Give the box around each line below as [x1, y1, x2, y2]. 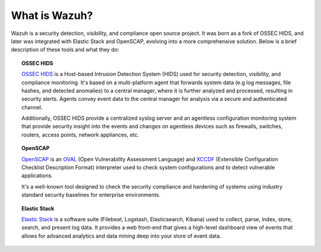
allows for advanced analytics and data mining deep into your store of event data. [21, 232, 222, 240]
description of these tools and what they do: [11, 46, 119, 53]
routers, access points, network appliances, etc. [21, 131, 140, 138]
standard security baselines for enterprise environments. [21, 192, 160, 199]
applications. [21, 172, 53, 179]
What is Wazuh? [11, 9, 93, 22]
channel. [21, 104, 43, 111]
